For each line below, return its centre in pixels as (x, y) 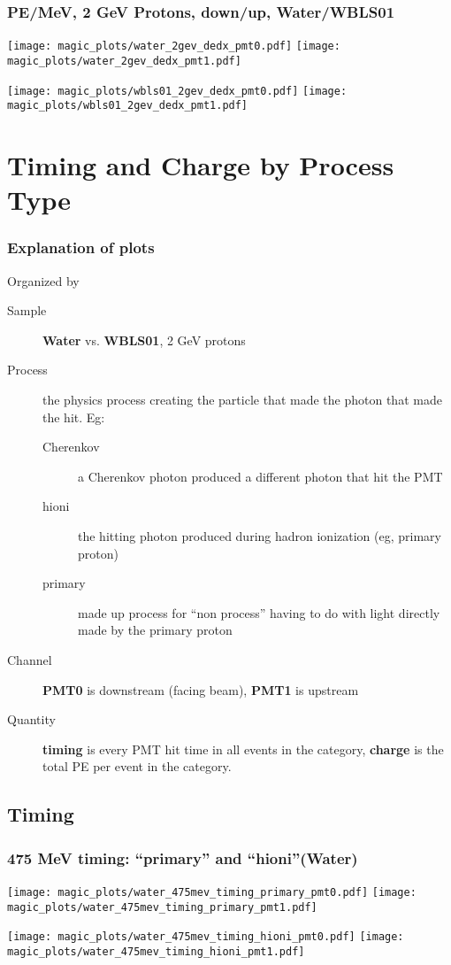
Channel (30, 659)
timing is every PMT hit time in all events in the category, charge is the (243, 749)
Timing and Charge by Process (201, 165)
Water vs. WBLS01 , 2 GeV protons (144, 340)
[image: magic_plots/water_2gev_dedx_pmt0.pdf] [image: (174, 46)
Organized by (43, 280)
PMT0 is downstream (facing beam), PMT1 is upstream (201, 689)
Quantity (31, 719)
